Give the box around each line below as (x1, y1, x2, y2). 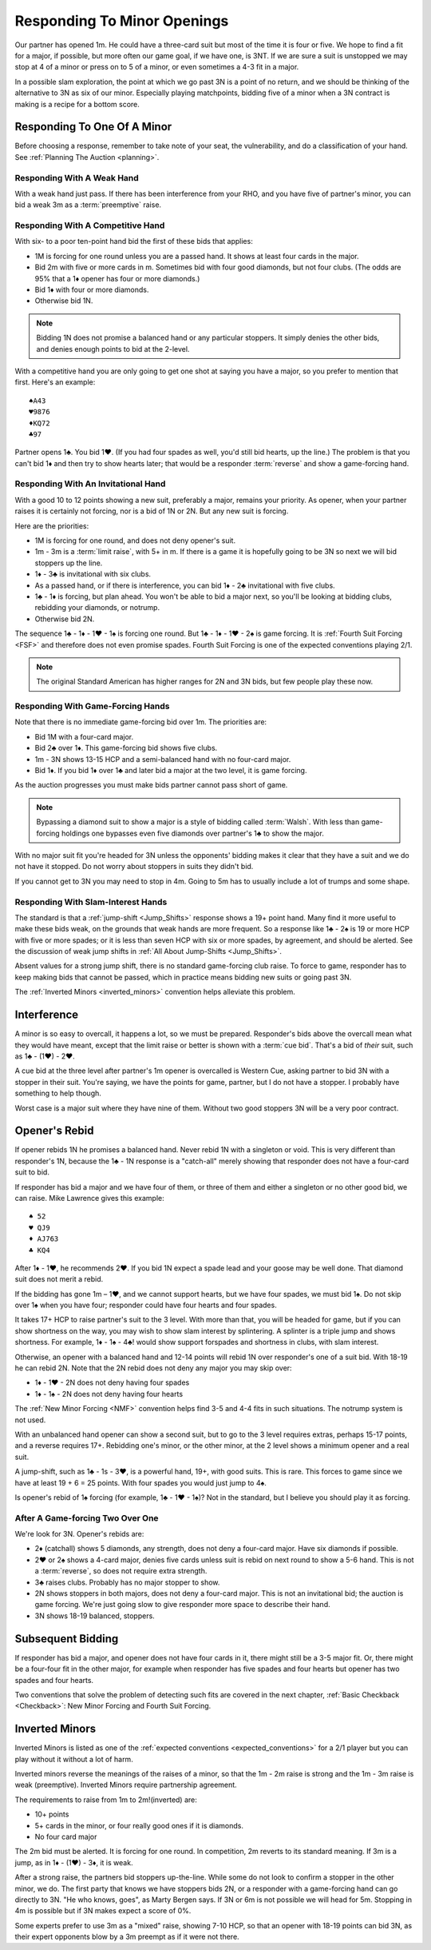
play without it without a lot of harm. (14, 1754, 133, 1764)
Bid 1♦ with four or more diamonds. (34, 285, 149, 295)
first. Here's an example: (14, 377, 96, 387)
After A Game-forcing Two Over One (14, 1512, 159, 1523)
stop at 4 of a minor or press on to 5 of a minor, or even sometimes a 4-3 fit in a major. (14, 62, 299, 72)
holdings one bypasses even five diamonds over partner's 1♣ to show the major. (61, 828, 325, 838)
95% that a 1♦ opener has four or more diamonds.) (34, 273, 200, 283)
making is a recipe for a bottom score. (14, 99, 140, 109)
